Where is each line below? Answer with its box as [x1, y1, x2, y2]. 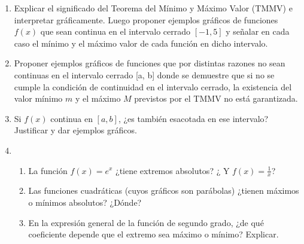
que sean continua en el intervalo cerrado [40, 25, 191, 38]
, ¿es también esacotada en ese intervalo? [118, 112, 269, 124]
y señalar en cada [226, 25, 290, 38]
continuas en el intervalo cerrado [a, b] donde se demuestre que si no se [14, 68, 275, 81]
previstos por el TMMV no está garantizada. [134, 92, 298, 105]
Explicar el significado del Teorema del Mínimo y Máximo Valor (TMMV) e [14, 2, 293, 14]
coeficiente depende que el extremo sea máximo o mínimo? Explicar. [28, 228, 279, 240]
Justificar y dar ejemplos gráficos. [14, 124, 137, 136]
